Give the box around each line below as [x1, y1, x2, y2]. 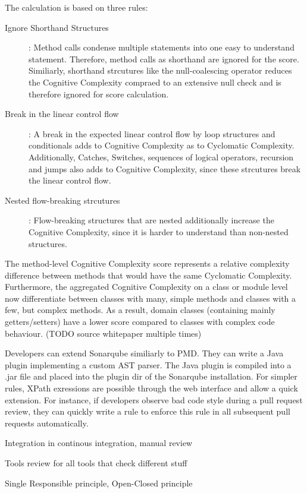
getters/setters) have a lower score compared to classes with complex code [5, 315, 275, 328]
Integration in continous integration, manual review [5, 437, 193, 449]
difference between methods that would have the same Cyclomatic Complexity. [5, 268, 292, 281]
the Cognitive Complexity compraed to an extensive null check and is [29, 75, 281, 88]
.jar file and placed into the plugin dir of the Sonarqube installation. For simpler [5, 370, 297, 383]
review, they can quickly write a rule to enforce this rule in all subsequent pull [5, 405, 290, 418]
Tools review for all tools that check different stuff [5, 457, 187, 469]
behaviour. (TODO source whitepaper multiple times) [5, 327, 202, 339]
